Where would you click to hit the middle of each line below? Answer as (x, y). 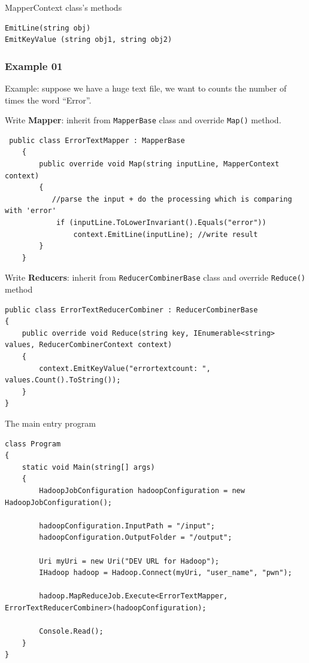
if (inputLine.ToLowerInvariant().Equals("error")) (161, 223)
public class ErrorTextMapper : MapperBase (97, 140)
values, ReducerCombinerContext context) (89, 345)
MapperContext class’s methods (63, 7)
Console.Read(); (71, 632)
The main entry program (50, 423)
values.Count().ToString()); (63, 380)
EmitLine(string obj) (48, 28)
